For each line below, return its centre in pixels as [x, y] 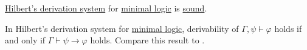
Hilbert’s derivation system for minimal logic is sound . [106, 8]
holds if [288, 28]
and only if [25, 40]
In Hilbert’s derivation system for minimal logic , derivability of [122, 28]
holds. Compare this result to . [147, 40]
